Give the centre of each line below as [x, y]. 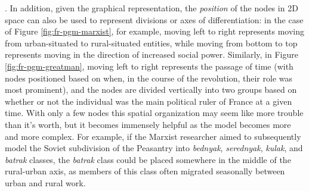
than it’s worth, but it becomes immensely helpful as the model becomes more [148, 124]
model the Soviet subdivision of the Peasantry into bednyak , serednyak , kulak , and [154, 148]
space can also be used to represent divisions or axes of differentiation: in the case [154, 19]
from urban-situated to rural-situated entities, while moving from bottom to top [151, 43]
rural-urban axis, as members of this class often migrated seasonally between [145, 171]
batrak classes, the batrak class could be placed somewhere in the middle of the [148, 159]
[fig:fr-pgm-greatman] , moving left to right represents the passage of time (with [149, 66]
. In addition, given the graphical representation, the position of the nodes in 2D [152, 8]
